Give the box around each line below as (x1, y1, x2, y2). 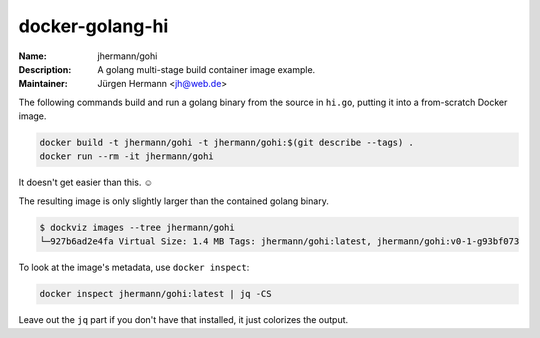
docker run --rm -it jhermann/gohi (39, 151, 214, 162)
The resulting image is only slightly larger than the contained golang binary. (18, 195, 329, 207)
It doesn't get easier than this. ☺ (18, 176, 154, 189)
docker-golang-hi (18, 15, 169, 37)
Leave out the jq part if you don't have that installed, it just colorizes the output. (18, 314, 349, 326)
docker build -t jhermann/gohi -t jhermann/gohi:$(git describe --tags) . (39, 137, 415, 149)
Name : (18, 50, 47, 62)
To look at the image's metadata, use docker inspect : (18, 261, 250, 274)
